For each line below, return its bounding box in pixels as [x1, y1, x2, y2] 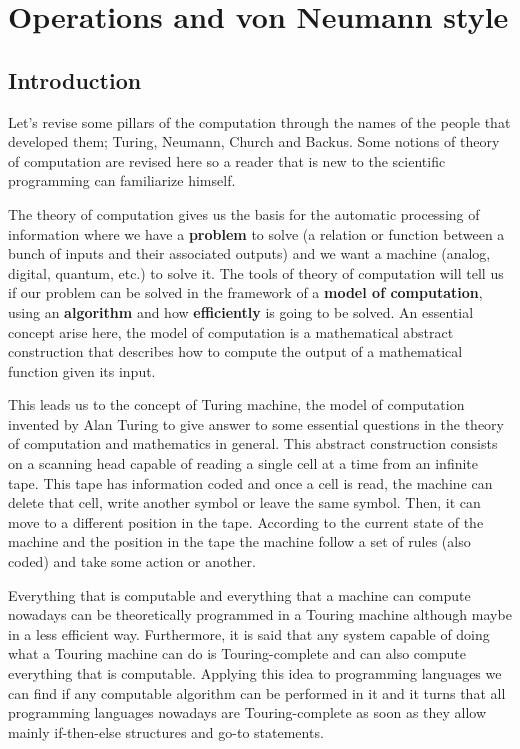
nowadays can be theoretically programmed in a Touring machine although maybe [8, 604, 512, 625]
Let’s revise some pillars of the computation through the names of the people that [8, 111, 511, 132]
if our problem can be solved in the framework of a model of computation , [8, 282, 483, 303]
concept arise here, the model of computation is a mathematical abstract [8, 321, 454, 342]
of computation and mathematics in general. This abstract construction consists [8, 433, 498, 454]
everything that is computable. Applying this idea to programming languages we [8, 663, 502, 684]
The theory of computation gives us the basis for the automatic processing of [8, 203, 480, 224]
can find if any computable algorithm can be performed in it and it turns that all [8, 682, 506, 703]
